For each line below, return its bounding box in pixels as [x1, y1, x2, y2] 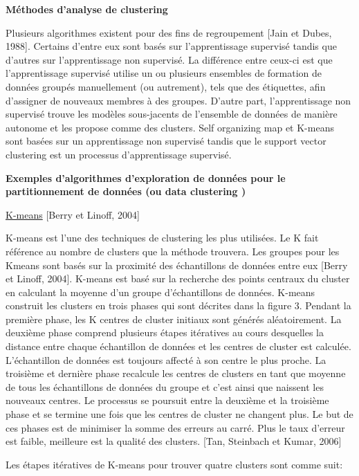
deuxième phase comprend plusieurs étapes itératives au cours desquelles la [6, 325, 324, 340]
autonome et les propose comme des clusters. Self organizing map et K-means [6, 120, 334, 134]
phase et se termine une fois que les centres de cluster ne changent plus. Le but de [6, 407, 353, 421]
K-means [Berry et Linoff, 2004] [6, 207, 140, 221]
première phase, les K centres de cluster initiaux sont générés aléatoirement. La [6, 311, 342, 326]
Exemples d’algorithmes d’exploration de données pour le [6, 170, 286, 185]
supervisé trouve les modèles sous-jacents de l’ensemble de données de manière [6, 107, 338, 121]
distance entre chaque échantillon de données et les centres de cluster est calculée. [6, 339, 351, 354]
